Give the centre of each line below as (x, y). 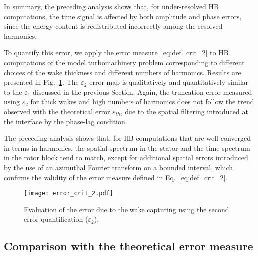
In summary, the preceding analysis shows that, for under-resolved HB (111, 6)
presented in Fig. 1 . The (41, 82)
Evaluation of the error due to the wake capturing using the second (127, 209)
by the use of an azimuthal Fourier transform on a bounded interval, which (119, 167)
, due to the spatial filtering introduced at (184, 111)
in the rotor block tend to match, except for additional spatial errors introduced (126, 157)
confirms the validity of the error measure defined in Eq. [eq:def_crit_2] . (116, 177)
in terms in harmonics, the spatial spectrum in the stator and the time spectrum (127, 147)
